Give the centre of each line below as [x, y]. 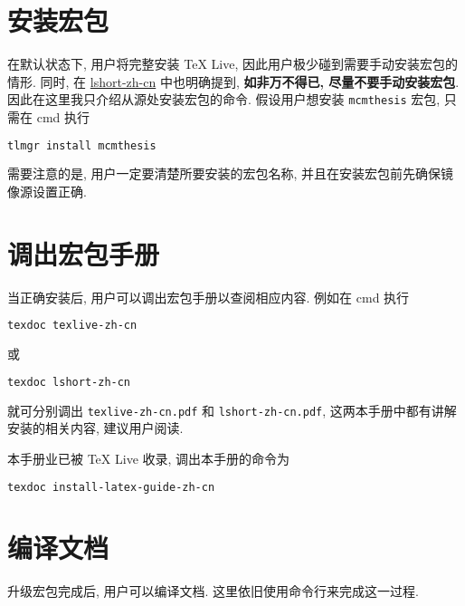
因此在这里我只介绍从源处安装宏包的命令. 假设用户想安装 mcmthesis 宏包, [224, 99]
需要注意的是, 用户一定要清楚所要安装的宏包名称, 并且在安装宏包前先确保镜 [231, 173]
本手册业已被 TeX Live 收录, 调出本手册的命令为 [149, 458]
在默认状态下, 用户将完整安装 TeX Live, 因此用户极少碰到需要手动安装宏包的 [232, 64]
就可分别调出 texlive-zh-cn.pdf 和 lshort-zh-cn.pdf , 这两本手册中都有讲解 [232, 410]
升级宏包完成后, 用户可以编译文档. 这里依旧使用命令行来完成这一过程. [213, 590]
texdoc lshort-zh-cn [69, 382]
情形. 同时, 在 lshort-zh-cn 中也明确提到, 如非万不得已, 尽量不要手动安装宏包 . [233, 81]
